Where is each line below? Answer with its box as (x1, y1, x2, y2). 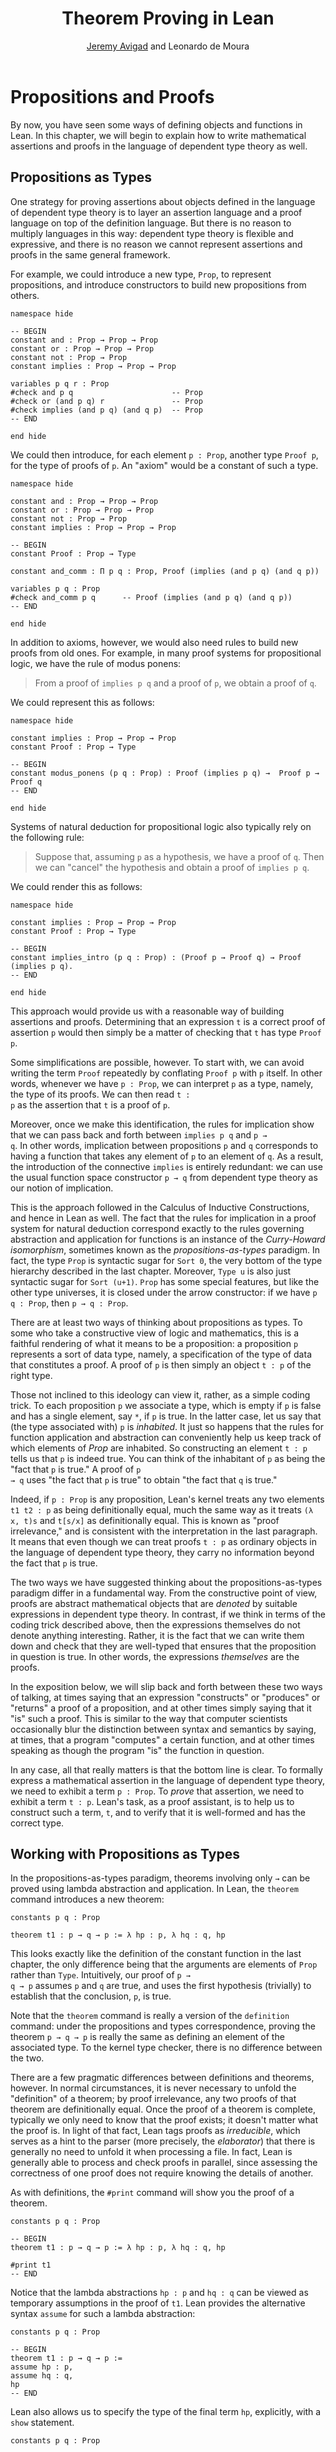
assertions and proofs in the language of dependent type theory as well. (10, 140, 308, 152)
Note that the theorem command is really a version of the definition (10, 2010, 290, 2022)
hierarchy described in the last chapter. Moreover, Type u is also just (10, 1265, 292, 1277)
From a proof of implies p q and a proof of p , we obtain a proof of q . (34, 677, 317, 689)
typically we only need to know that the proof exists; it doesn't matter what (10, 2114, 319, 2126)
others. (10, 289, 40, 301)
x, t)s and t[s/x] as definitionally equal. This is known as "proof (10, 1514, 280, 1526)
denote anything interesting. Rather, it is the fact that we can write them (10, 1629, 305, 1641)
